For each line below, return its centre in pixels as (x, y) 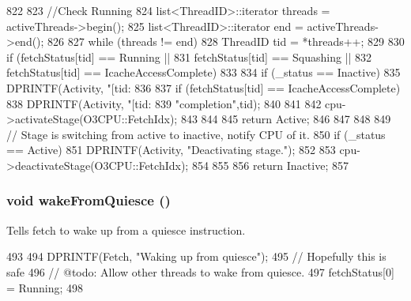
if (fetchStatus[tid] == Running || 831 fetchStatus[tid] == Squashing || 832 (189, 56)
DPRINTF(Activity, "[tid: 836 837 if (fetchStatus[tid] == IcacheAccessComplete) (204, 87)
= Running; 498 (45, 287)
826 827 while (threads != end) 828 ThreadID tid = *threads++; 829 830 (226, 41)
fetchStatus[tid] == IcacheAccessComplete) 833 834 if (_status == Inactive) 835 (204, 72)
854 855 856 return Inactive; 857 (270, 165)
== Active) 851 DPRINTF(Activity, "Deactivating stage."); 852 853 (171, 150)
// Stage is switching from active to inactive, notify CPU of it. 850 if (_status (196, 134)
